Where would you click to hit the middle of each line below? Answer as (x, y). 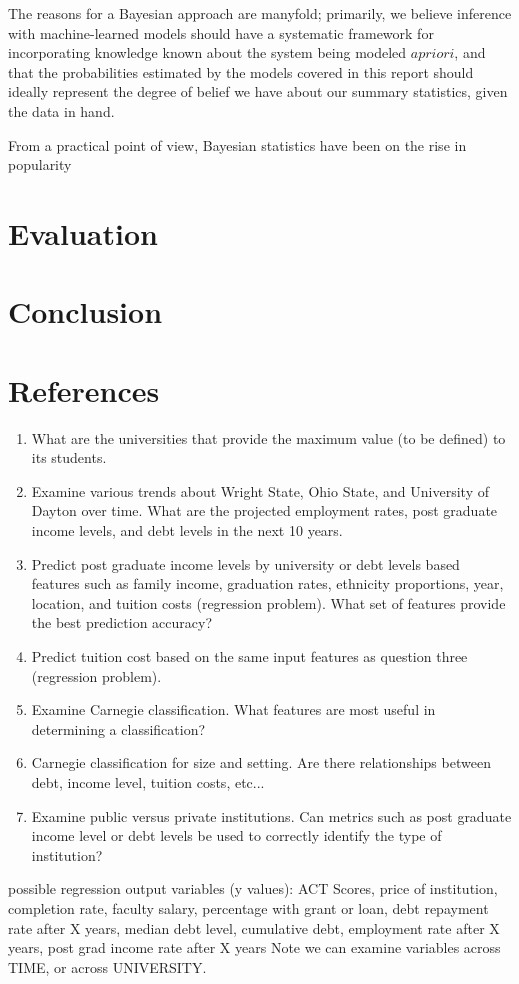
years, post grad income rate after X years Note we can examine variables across (254, 947)
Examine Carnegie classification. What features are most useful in (233, 709)
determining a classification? (118, 728)
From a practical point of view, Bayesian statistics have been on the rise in (237, 144)
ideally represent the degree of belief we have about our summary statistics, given (258, 91)
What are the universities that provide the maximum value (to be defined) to (268, 437)
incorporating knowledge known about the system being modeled (207, 52)
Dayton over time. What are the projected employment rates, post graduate (264, 510)
